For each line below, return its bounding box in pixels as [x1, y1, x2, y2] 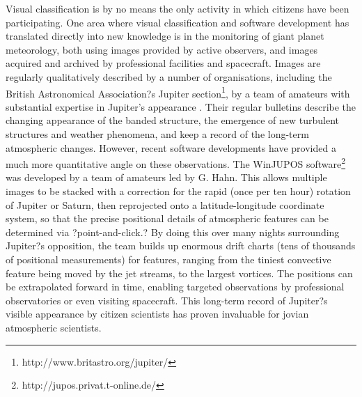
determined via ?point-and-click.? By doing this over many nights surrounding [6, 224, 340, 239]
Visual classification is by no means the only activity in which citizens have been [6, 1, 349, 15]
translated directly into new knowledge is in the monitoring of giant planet [6, 29, 324, 43]
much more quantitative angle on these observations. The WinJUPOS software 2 [6, 155, 346, 171]
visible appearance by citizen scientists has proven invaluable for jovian [6, 306, 309, 321]
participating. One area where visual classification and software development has [6, 15, 349, 29]
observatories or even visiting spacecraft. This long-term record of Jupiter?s [6, 293, 328, 307]
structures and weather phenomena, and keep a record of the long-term [6, 127, 309, 141]
